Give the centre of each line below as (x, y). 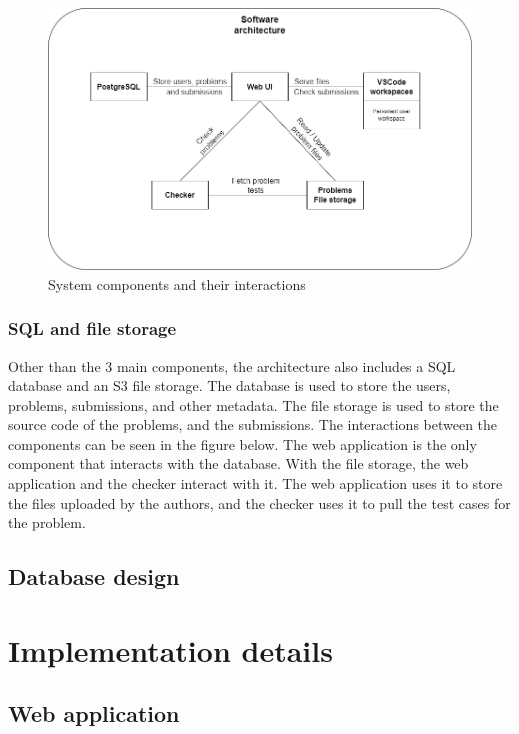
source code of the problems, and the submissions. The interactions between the (253, 424)
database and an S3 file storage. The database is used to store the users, (229, 385)
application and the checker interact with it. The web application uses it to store (255, 483)
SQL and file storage (92, 328)
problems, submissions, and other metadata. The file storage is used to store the (253, 404)
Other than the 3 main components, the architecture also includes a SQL (232, 365)
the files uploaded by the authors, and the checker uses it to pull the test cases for (259, 502)
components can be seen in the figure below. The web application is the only (242, 443)
